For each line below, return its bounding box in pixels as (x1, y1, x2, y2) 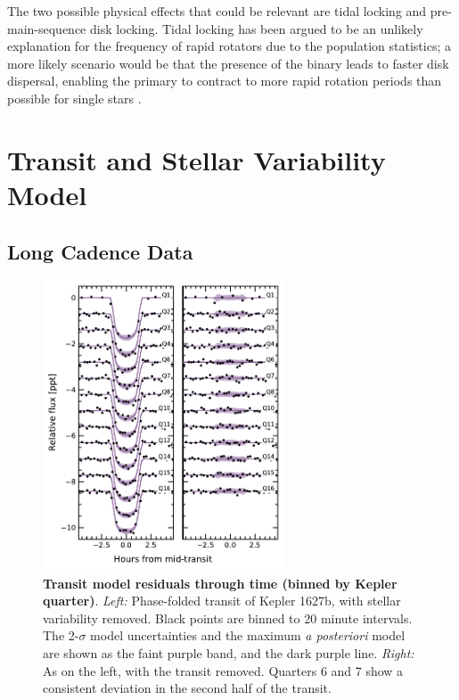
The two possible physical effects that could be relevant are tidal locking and (7, 2, 427, 20)
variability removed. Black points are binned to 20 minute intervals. (43, 608, 413, 627)
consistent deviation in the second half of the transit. (43, 679, 332, 697)
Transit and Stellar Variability (7, 141, 386, 177)
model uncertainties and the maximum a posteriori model (90, 626, 406, 645)
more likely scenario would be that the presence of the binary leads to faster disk (7, 54, 449, 72)
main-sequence (7, 19, 86, 37)
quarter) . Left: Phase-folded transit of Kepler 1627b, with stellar (43, 591, 401, 610)
